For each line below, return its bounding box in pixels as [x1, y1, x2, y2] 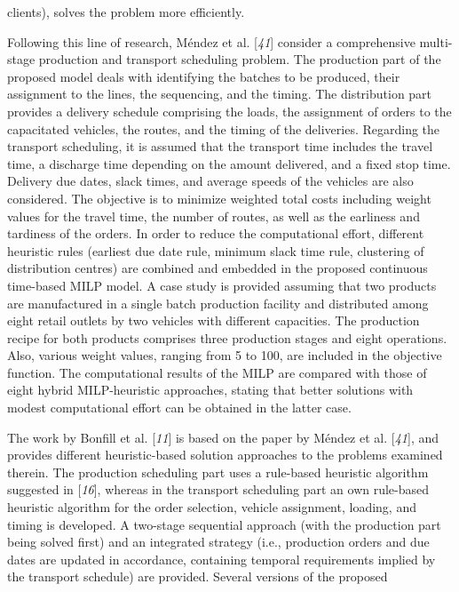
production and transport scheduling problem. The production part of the [38, 50, 441, 68]
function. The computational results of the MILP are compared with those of [7, 363, 427, 381]
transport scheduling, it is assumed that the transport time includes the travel [7, 137, 433, 156]
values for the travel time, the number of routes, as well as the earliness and [7, 206, 420, 225]
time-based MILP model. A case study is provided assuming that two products [7, 276, 437, 294]
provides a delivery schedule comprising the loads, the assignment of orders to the [7, 101, 452, 120]
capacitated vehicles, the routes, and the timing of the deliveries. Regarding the [7, 119, 440, 138]
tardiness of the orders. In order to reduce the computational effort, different [7, 224, 424, 243]
